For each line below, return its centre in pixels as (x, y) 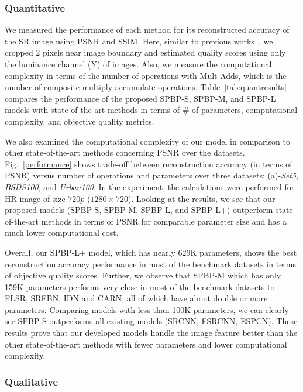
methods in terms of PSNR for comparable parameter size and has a (164, 221)
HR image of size (35, 198)
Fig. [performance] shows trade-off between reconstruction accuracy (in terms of (149, 164)
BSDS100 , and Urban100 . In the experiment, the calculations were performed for (150, 186)
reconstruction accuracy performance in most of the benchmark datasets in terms (151, 264)
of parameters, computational (245, 110)
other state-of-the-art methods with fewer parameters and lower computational (146, 344)
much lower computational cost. (62, 233)
